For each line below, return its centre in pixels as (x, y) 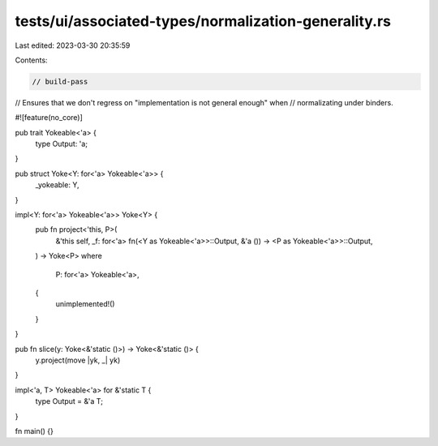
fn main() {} (34, 431)
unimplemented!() (85, 304)
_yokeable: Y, (57, 185)
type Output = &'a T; (69, 401)
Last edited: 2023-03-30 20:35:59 (73, 45)
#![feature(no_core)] (49, 118)
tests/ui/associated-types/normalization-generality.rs (203, 21)
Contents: (31, 60)
